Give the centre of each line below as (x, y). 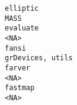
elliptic (22, 8)
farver (17, 68)
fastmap (20, 88)
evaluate (22, 28)
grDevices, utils (39, 58)
